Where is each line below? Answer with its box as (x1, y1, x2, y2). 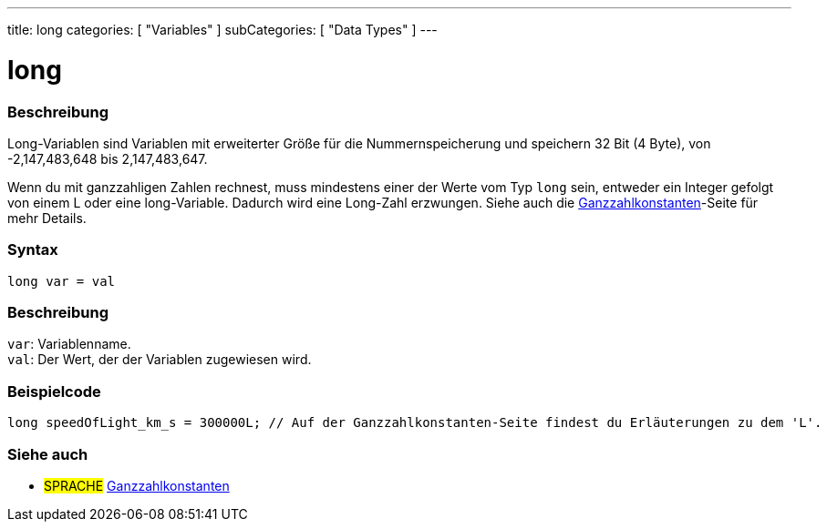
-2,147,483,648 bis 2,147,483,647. (7, 150, 208, 167)
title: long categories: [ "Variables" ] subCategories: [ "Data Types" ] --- (7, 22, 438, 37)
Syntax (7, 240, 58, 259)
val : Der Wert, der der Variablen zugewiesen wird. (7, 351, 312, 368)
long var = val (7, 273, 116, 289)
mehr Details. (7, 209, 87, 226)
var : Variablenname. (7, 336, 131, 352)
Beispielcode (7, 381, 101, 401)
